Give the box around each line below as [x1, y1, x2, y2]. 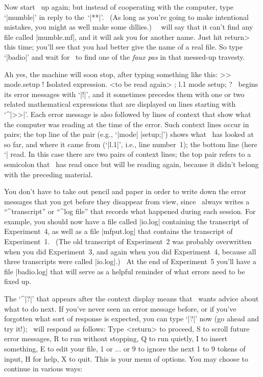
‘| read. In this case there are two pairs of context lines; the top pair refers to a [4, 149, 251, 159]
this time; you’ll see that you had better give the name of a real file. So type [4, 41, 243, 52]
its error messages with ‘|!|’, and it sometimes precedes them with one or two [4, 88, 245, 99]
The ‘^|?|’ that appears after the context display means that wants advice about [4, 293, 259, 304]
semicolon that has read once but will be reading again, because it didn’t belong [4, 158, 259, 169]
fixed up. [4, 276, 32, 287]
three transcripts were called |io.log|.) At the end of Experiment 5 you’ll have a [4, 256, 256, 267]
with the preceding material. [4, 169, 93, 179]
